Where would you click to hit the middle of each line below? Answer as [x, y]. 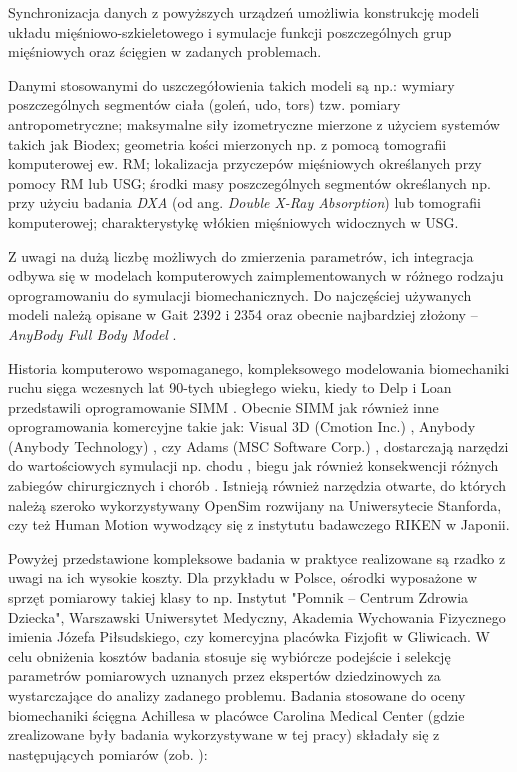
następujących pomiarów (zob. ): [108, 753]
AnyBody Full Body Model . [92, 333]
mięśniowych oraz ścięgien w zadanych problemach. [165, 51]
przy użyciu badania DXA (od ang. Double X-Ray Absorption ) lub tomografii [244, 202]
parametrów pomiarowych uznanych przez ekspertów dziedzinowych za [224, 675]
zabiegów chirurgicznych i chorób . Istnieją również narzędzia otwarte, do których [257, 485]
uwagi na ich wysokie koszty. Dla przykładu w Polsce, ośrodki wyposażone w [243, 577]
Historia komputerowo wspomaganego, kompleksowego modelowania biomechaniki [259, 367]
